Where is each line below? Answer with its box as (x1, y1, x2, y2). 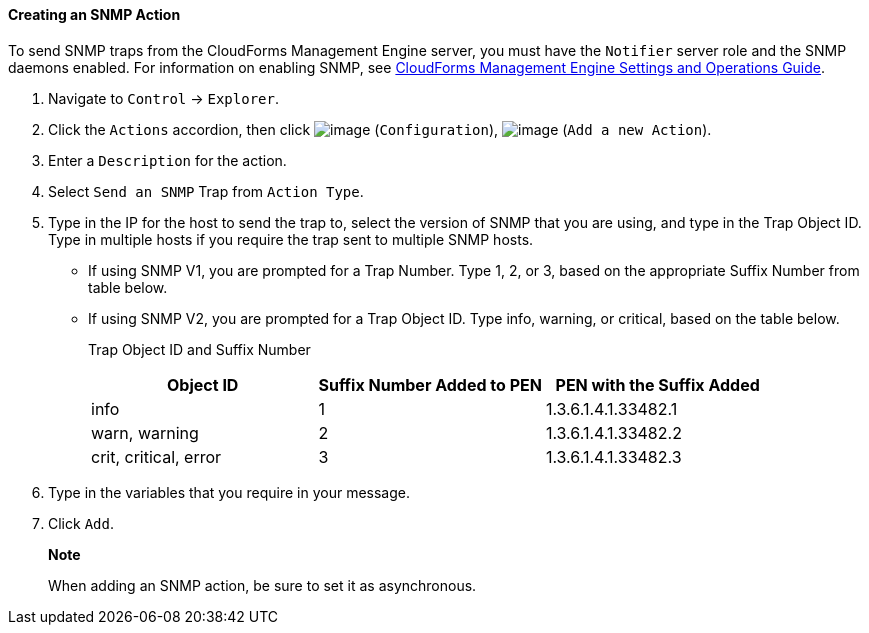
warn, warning (91, 422, 199, 443)
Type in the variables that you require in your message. (48, 483, 410, 501)
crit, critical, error (91, 446, 222, 467)
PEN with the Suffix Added (555, 374, 760, 395)
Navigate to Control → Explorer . (48, 89, 279, 107)
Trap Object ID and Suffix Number (88, 340, 311, 358)
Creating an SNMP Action (8, 6, 181, 23)
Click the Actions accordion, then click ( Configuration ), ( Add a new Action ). (48, 120, 712, 138)
